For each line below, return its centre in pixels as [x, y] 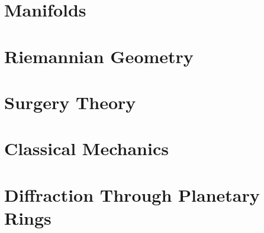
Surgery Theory [70, 102]
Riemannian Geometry [99, 56]
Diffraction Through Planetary [132, 194]
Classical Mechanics [86, 148]
